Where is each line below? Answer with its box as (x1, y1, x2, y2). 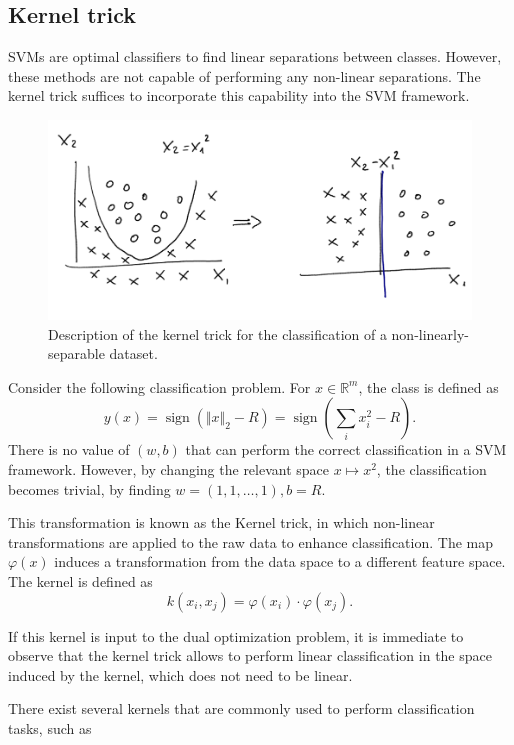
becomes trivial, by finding (8, 478, 171, 499)
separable (48, 343, 105, 364)
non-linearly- (391, 323, 470, 344)
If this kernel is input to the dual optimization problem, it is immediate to (8, 625, 464, 646)
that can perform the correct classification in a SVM (185, 439, 507, 460)
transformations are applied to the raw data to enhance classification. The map (8, 531, 494, 552)
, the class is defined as (358, 376, 499, 397)
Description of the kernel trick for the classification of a (48, 323, 387, 344)
